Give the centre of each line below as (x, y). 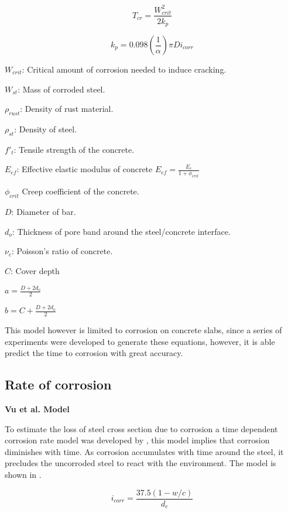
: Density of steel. (46, 129)
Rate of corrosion (58, 384)
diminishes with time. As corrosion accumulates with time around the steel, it (144, 451)
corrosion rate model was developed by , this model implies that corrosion (137, 440)
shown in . (23, 474)
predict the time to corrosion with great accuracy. (94, 353)
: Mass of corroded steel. (61, 89)
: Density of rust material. (67, 109)
